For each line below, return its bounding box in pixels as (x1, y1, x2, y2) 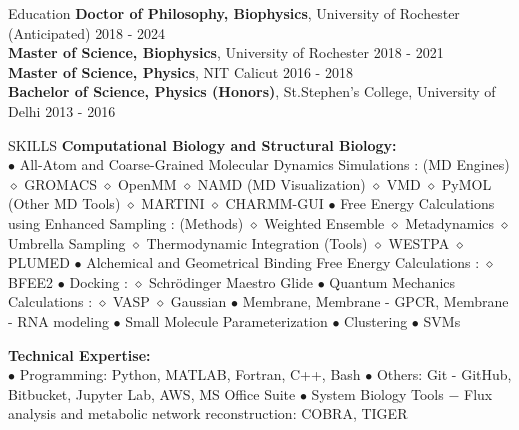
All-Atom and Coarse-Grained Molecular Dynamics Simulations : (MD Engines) (19, 154, 510, 175)
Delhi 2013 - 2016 (8, 100, 116, 121)
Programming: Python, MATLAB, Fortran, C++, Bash (19, 364, 361, 385)
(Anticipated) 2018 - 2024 (8, 22, 166, 43)
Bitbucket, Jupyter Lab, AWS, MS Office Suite (8, 383, 296, 404)
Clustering (344, 310, 408, 331)
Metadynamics (405, 212, 495, 233)
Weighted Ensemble (264, 212, 385, 233)
